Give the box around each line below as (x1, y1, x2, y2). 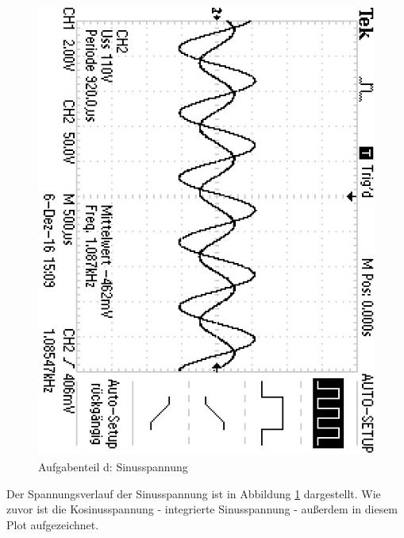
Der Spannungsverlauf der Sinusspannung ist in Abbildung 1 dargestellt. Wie (6, 485, 381, 501)
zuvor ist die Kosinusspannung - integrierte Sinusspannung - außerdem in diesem (6, 501, 398, 517)
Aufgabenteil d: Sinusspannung (38, 458, 188, 474)
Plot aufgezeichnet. (6, 516, 99, 532)
